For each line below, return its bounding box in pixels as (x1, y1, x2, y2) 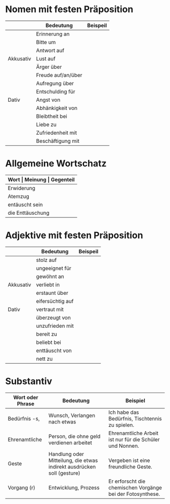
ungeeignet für (36, 264, 72, 272)
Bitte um (36, 38, 56, 46)
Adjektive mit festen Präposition (5, 229, 143, 241)
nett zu (36, 355, 53, 362)
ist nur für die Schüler (108, 436, 160, 443)
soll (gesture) (48, 470, 80, 477)
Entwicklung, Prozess (48, 484, 100, 491)
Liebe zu (36, 121, 57, 128)
